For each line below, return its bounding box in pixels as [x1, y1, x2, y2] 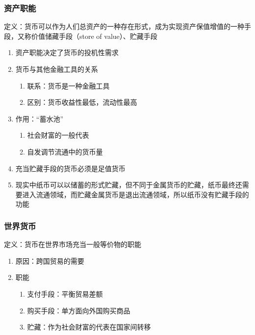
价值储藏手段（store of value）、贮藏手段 [31, 30, 157, 41]
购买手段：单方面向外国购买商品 [27, 305, 130, 315]
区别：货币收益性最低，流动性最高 [27, 97, 137, 107]
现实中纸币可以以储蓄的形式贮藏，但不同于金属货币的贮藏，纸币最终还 [15, 180, 242, 190]
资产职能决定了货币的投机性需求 [15, 47, 119, 58]
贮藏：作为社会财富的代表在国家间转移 [27, 322, 151, 332]
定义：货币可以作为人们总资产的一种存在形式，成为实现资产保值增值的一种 [4, 21, 244, 31]
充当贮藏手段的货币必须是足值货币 [15, 163, 126, 173]
